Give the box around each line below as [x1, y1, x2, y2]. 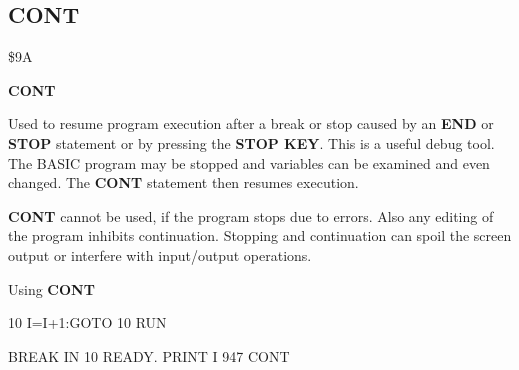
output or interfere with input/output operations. [8, 244, 312, 265]
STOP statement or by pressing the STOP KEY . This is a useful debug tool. [8, 132, 495, 153]
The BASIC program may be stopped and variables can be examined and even [8, 152, 490, 173]
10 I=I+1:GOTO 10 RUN [8, 312, 167, 333]
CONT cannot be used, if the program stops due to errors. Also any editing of [8, 205, 494, 226]
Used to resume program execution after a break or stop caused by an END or [8, 113, 494, 134]
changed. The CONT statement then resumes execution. [8, 172, 359, 193]
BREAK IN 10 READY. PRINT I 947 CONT [8, 345, 290, 366]
